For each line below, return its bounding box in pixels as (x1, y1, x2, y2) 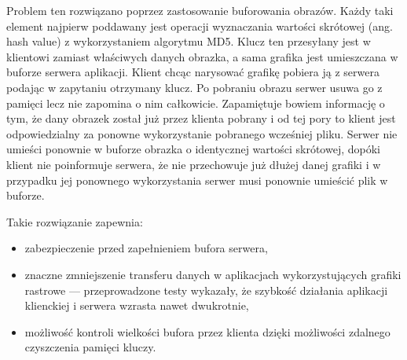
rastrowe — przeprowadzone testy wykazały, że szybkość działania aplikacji (24, 281, 388, 298)
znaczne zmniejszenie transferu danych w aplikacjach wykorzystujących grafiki (24, 266, 401, 282)
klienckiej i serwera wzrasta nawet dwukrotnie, (24, 297, 249, 314)
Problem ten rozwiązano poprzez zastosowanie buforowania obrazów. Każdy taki (6, 2, 394, 18)
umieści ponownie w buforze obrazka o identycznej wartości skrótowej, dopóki (6, 141, 380, 157)
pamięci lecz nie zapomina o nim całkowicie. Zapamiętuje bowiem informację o (6, 94, 385, 111)
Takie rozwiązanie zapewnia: (6, 213, 143, 230)
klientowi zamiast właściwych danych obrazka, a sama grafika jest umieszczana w (6, 48, 398, 64)
